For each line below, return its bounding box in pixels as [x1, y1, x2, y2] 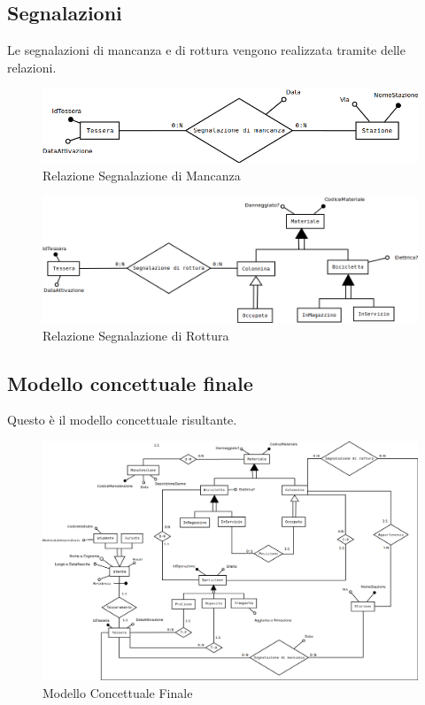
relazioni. [7, 57, 57, 76]
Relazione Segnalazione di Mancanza [42, 165, 241, 184]
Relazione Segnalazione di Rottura [42, 326, 229, 344]
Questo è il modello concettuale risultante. [7, 410, 237, 429]
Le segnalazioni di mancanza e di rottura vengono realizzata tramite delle [7, 41, 406, 59]
